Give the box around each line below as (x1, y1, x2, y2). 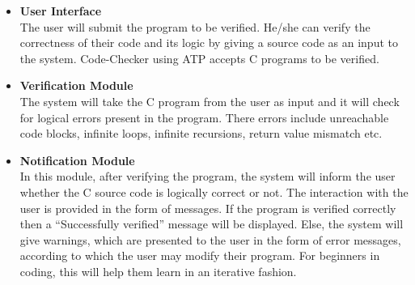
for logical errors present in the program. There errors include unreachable (19, 108, 389, 125)
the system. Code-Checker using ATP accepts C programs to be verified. (19, 49, 379, 66)
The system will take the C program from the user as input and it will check (19, 92, 400, 109)
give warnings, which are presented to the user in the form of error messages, (19, 231, 401, 248)
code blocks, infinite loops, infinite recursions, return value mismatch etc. (19, 125, 383, 142)
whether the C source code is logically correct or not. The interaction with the (19, 183, 409, 200)
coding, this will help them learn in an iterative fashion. (19, 262, 297, 279)
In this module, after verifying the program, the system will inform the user (19, 168, 396, 185)
